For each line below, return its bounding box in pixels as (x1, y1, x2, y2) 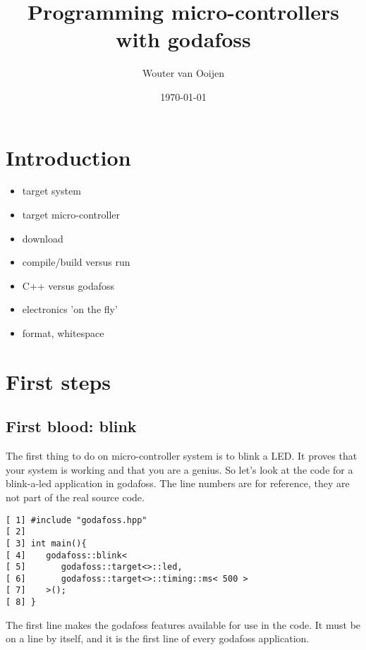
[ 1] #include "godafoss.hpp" (6, 515, 147, 525)
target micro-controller (22, 207, 121, 222)
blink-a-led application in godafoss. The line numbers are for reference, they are (6, 476, 350, 491)
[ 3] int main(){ (6, 538, 87, 548)
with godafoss (116, 25, 251, 54)
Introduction (6, 142, 131, 171)
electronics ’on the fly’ (22, 302, 118, 317)
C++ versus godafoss (22, 278, 115, 293)
